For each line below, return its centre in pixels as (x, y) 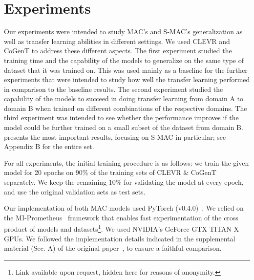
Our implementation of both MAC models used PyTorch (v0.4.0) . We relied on (124, 208)
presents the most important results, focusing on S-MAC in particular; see (115, 137)
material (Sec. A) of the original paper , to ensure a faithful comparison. (113, 248)
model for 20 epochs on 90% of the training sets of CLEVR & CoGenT (110, 172)
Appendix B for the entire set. (49, 146)
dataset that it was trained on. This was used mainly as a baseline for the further (126, 70)
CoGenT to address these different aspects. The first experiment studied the (118, 51)
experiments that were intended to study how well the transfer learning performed (127, 79)
